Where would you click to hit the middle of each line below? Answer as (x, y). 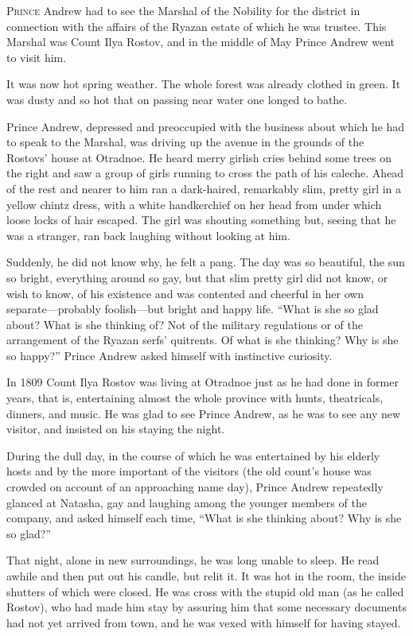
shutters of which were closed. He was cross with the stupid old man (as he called (205, 591)
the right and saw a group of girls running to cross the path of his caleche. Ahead (205, 173)
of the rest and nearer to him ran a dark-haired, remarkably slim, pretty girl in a (204, 188)
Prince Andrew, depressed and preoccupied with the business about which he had (206, 126)
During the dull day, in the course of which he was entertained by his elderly (193, 455)
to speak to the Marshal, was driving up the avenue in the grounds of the (185, 142)
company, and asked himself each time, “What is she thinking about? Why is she (204, 518)
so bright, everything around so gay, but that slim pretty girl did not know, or (197, 277)
